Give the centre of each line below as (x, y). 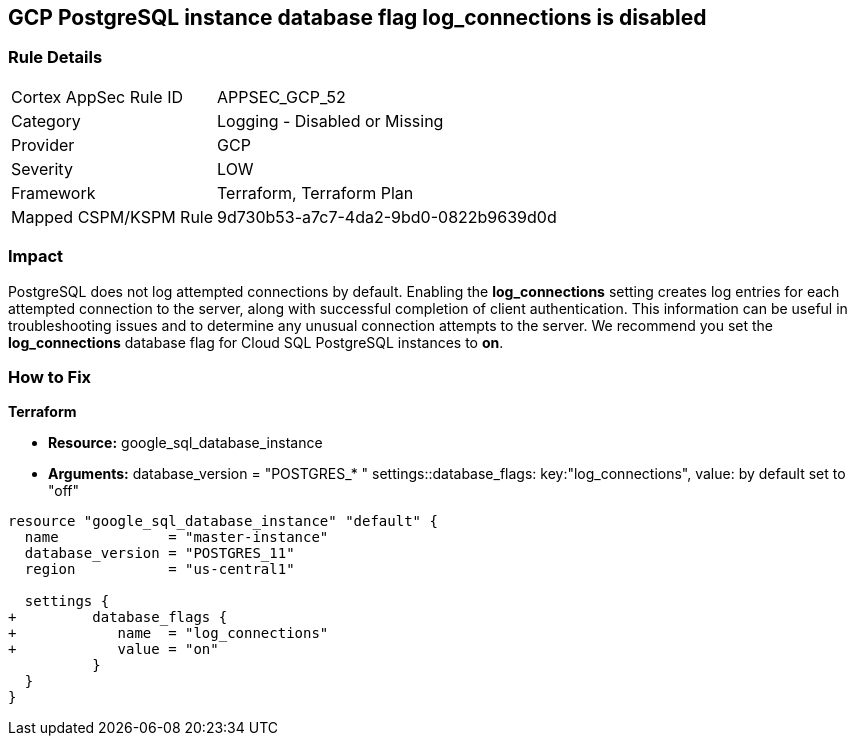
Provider (43, 144)
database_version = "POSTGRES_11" (159, 553)
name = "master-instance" (176, 537)
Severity (42, 168)
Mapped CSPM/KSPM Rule (112, 216)
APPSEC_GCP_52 (281, 96)
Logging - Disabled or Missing (330, 120)
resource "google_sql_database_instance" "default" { (223, 521)
